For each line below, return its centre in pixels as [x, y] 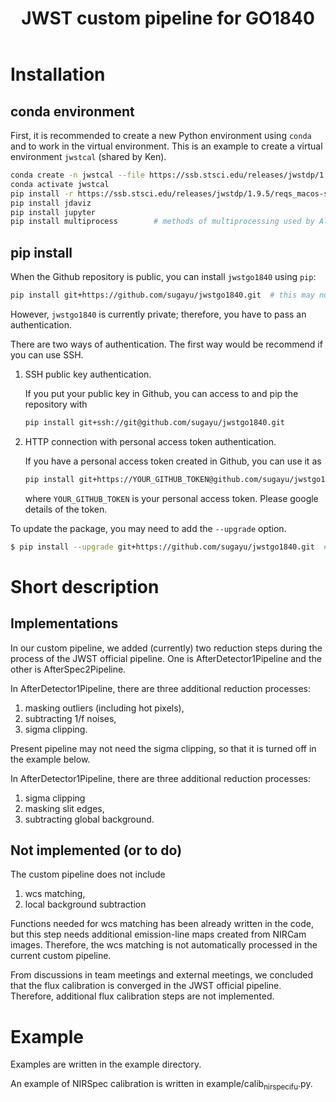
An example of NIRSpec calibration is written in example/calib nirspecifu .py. [161, 1085]
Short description [85, 586]
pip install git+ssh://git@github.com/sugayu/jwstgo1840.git [155, 422]
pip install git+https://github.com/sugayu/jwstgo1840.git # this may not [171, 295]
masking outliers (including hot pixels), [104, 708]
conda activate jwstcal [60, 184]
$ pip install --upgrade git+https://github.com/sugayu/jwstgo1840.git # [169, 547]
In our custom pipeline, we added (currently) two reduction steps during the [166, 648]
